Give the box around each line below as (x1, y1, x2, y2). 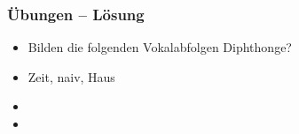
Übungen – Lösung (7, 3, 145, 25)
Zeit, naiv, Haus (28, 67, 115, 86)
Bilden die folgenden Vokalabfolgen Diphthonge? (28, 38, 292, 56)
